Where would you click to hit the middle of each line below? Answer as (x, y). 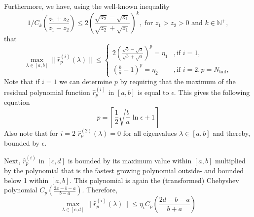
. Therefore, (100, 190)
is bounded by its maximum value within (130, 160)
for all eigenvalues (150, 133)
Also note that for (31, 133)
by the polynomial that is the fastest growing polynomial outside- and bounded (124, 170)
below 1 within (26, 180)
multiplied (230, 160)
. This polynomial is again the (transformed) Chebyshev (154, 180)
